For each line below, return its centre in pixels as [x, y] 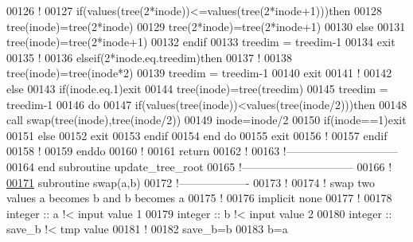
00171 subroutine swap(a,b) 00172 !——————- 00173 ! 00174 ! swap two [191, 182]
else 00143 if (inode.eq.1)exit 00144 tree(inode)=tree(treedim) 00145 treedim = [197, 88]
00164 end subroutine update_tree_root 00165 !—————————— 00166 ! [199, 166]
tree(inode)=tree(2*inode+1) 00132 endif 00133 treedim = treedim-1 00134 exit [201, 42]
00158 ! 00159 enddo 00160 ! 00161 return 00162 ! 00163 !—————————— [202, 151]
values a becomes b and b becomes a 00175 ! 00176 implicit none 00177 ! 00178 [199, 198]
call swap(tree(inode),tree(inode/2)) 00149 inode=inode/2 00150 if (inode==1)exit [206, 120]
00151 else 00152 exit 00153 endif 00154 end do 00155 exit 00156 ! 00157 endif [197, 135]
